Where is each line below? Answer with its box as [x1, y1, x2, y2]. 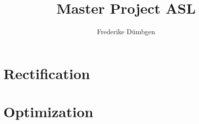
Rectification [3, 63, 90, 83]
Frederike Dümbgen [97, 26, 155, 37]
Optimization [3, 102, 93, 122]
